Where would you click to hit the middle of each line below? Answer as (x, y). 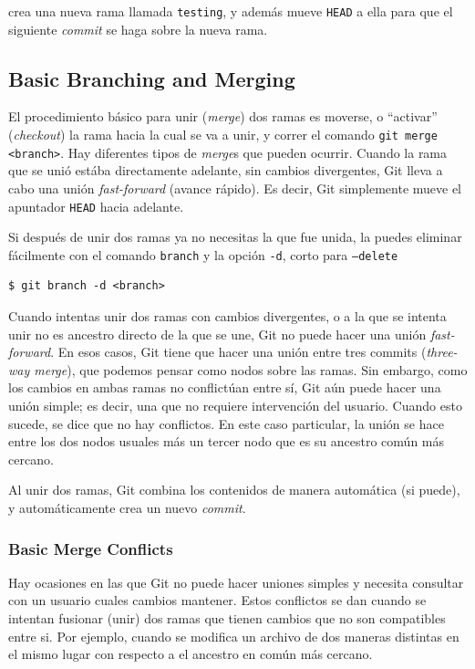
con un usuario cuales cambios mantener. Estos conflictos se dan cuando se (217, 600)
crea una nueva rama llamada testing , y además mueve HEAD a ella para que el (231, 11)
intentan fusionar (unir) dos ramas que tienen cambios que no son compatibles (227, 617)
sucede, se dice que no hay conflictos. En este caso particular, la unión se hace (226, 423)
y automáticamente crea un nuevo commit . (127, 507)
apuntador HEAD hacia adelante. (96, 206)
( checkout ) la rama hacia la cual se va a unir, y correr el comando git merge (223, 135)
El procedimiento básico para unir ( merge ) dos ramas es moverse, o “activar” (223, 116)
